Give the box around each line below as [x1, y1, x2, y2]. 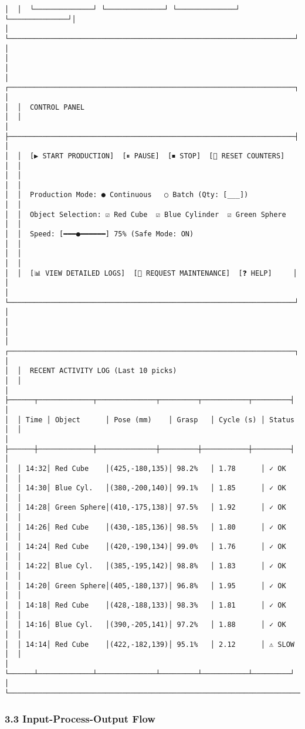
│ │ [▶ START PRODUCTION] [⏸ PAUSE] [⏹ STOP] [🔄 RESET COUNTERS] [5, 151, 285, 160]
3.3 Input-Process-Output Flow [5, 711, 155, 725]
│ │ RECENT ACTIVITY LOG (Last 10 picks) [5, 367, 177, 375]
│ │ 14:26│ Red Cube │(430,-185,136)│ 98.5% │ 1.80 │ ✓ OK [5, 523, 286, 531]
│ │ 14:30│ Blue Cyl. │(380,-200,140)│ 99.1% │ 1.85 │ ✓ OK [5, 484, 286, 493]
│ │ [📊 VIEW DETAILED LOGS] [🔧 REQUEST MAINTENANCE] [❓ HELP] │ [5, 269, 297, 277]
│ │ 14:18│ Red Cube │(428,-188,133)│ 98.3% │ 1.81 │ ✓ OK [5, 601, 286, 610]
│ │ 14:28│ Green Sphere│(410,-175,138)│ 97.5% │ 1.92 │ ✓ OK [5, 503, 286, 512]
